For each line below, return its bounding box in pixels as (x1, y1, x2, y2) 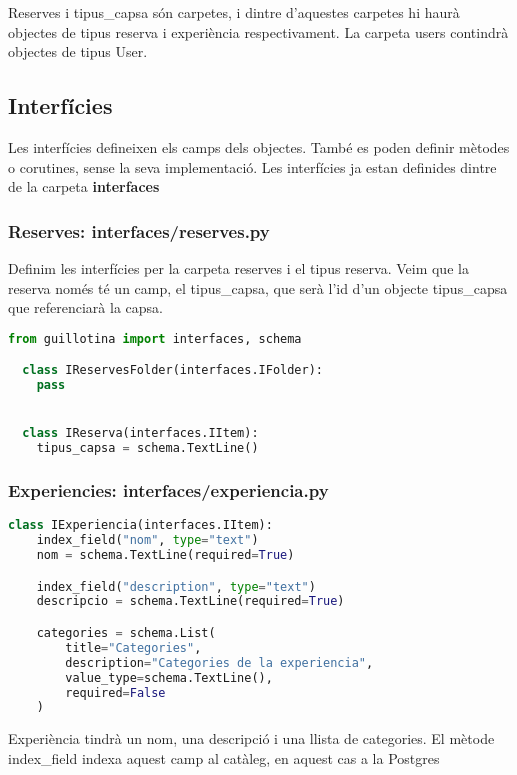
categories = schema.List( (36, 626, 216, 641)
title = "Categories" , (65, 640, 202, 655)
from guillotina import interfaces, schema (8, 331, 302, 346)
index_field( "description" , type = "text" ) (36, 579, 316, 594)
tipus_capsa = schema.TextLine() (36, 441, 259, 456)
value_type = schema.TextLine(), (65, 670, 273, 685)
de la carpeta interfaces (8, 176, 160, 197)
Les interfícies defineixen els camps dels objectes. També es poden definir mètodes (8, 136, 510, 157)
